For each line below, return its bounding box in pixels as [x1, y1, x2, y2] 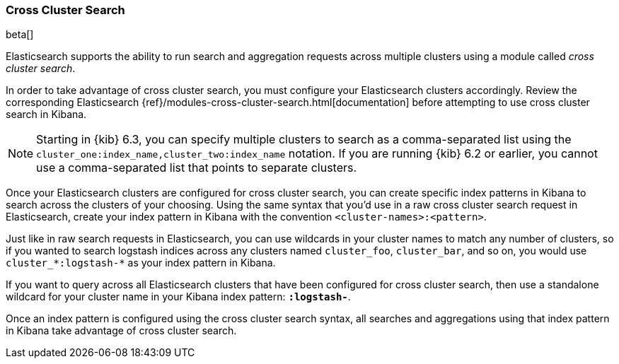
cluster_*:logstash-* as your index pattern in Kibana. [6, 257, 276, 269]
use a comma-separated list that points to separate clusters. [36, 160, 357, 175]
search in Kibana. [6, 108, 87, 121]
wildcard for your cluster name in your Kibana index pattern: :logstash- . [6, 290, 351, 303]
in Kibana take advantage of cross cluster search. [6, 324, 237, 337]
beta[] [6, 28, 34, 41]
